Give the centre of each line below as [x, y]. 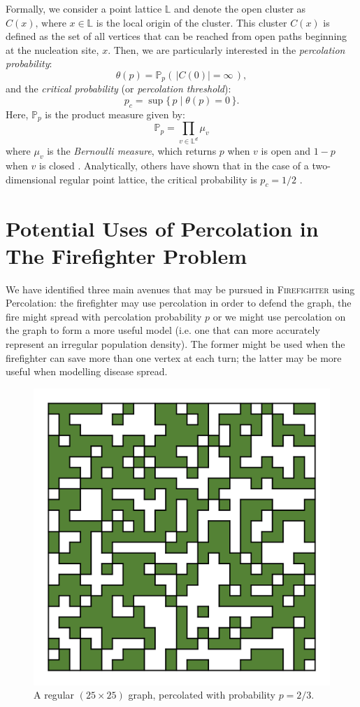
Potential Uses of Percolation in [162, 228]
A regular [54, 695]
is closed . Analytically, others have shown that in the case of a [174, 165]
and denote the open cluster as [240, 8]
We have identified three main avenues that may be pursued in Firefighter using [180, 289]
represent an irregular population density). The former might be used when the [175, 344]
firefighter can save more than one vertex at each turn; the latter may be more [174, 357]
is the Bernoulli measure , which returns [132, 151]
